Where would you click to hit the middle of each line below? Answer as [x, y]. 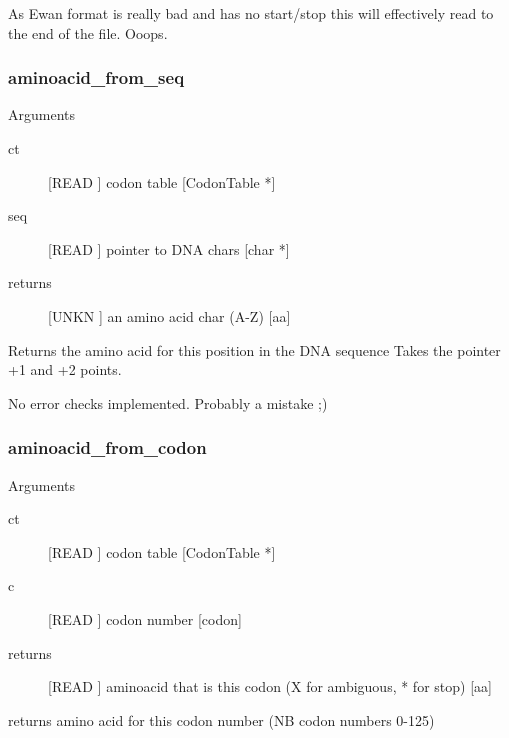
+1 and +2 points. [65, 369]
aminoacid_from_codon [107, 447]
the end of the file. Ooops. [88, 32]
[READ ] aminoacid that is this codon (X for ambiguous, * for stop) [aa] [270, 686]
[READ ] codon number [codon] [145, 618]
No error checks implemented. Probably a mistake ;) [168, 402]
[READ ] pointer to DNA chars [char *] [169, 248]
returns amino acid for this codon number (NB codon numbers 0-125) [221, 719]
